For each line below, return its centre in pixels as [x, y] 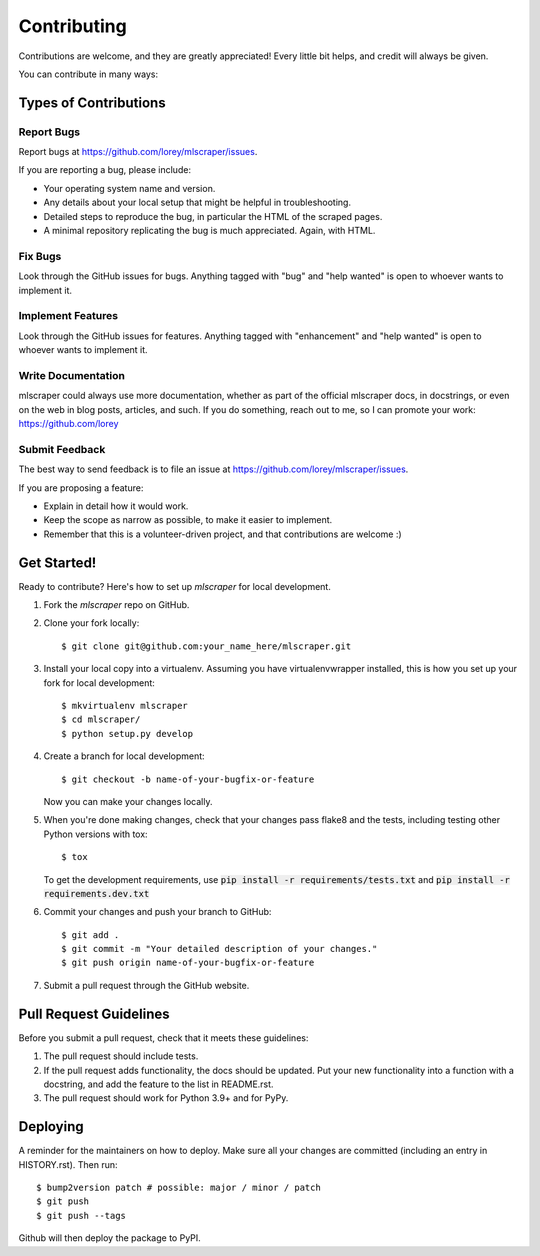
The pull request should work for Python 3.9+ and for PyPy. [166, 1098]
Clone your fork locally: [91, 623]
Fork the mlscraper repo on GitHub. [116, 605]
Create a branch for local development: [124, 756]
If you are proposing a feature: [81, 487]
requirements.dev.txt [96, 893]
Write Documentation [71, 375]
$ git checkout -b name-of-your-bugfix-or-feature [188, 779]
